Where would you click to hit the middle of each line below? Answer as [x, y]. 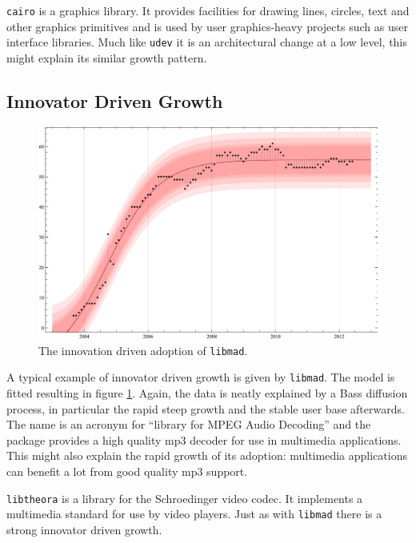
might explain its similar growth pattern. [107, 57]
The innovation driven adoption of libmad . [143, 350]
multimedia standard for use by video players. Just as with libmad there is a [194, 514]
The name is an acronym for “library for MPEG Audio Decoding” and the [189, 424]
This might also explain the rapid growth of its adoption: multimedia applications [207, 455]
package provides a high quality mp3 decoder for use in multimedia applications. [204, 439]
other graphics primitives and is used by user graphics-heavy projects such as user [207, 26]
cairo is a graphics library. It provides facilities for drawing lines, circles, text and [208, 10]
